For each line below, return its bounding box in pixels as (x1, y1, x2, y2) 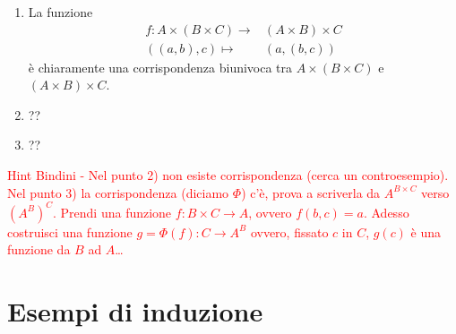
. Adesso (363, 202, 409, 221)
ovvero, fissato (250, 222, 329, 241)
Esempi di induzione (7, 293, 263, 330)
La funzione (28, 3, 93, 21)
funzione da (7, 240, 71, 259)
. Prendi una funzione (52, 202, 172, 221)
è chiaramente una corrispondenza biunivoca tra (28, 57, 293, 76)
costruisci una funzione (7, 222, 133, 241)
